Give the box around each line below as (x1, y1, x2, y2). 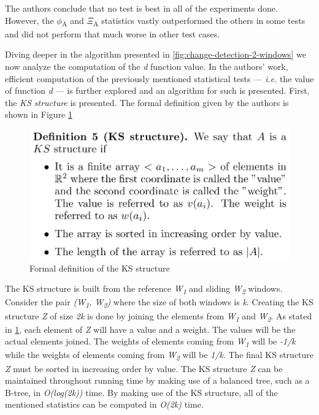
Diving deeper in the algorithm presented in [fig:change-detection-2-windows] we (5, 48, 306, 61)
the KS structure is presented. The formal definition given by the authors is (5, 96, 289, 109)
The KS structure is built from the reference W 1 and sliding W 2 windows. (5, 282, 283, 297)
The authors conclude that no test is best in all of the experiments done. (5, 2, 278, 14)
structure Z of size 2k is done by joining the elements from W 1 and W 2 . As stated (5, 309, 312, 324)
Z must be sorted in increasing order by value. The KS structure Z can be (5, 362, 283, 375)
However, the (5, 13, 54, 26)
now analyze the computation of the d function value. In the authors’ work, (5, 59, 288, 72)
